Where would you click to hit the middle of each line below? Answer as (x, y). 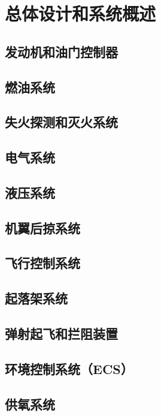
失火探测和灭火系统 (61, 122)
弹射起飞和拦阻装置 (61, 334)
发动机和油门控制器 (61, 51)
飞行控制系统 (42, 263)
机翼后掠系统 (42, 227)
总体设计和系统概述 (80, 13)
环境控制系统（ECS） (69, 368)
